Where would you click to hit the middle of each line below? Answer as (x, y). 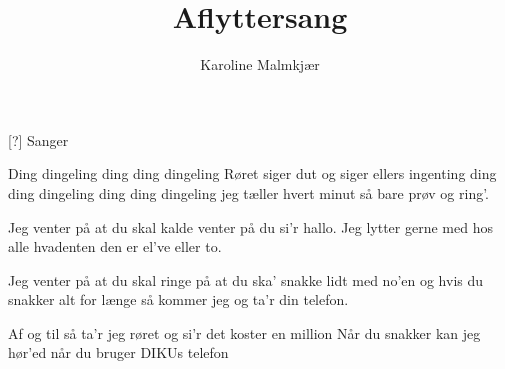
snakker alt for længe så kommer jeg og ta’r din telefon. (178, 299)
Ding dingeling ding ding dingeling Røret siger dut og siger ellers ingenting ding (252, 173)
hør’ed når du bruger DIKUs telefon (118, 352)
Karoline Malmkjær (260, 64)
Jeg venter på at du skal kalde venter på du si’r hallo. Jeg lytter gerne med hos (250, 226)
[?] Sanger (38, 139)
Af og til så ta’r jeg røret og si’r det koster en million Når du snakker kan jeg (244, 332)
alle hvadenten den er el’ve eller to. (115, 246)
